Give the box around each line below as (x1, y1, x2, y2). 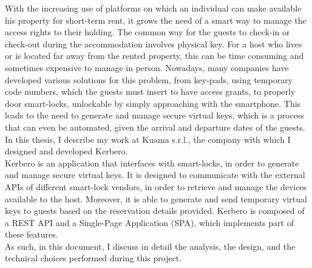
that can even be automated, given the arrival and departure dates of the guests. (5, 120, 305, 133)
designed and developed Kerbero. (5, 145, 128, 157)
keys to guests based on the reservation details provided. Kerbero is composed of (5, 204, 305, 217)
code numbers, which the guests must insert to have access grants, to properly (5, 85, 296, 98)
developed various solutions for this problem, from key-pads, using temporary (5, 73, 293, 86)
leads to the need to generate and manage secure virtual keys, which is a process (5, 109, 304, 122)
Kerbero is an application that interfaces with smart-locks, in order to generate (5, 156, 299, 169)
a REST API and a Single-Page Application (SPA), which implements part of (5, 216, 294, 228)
